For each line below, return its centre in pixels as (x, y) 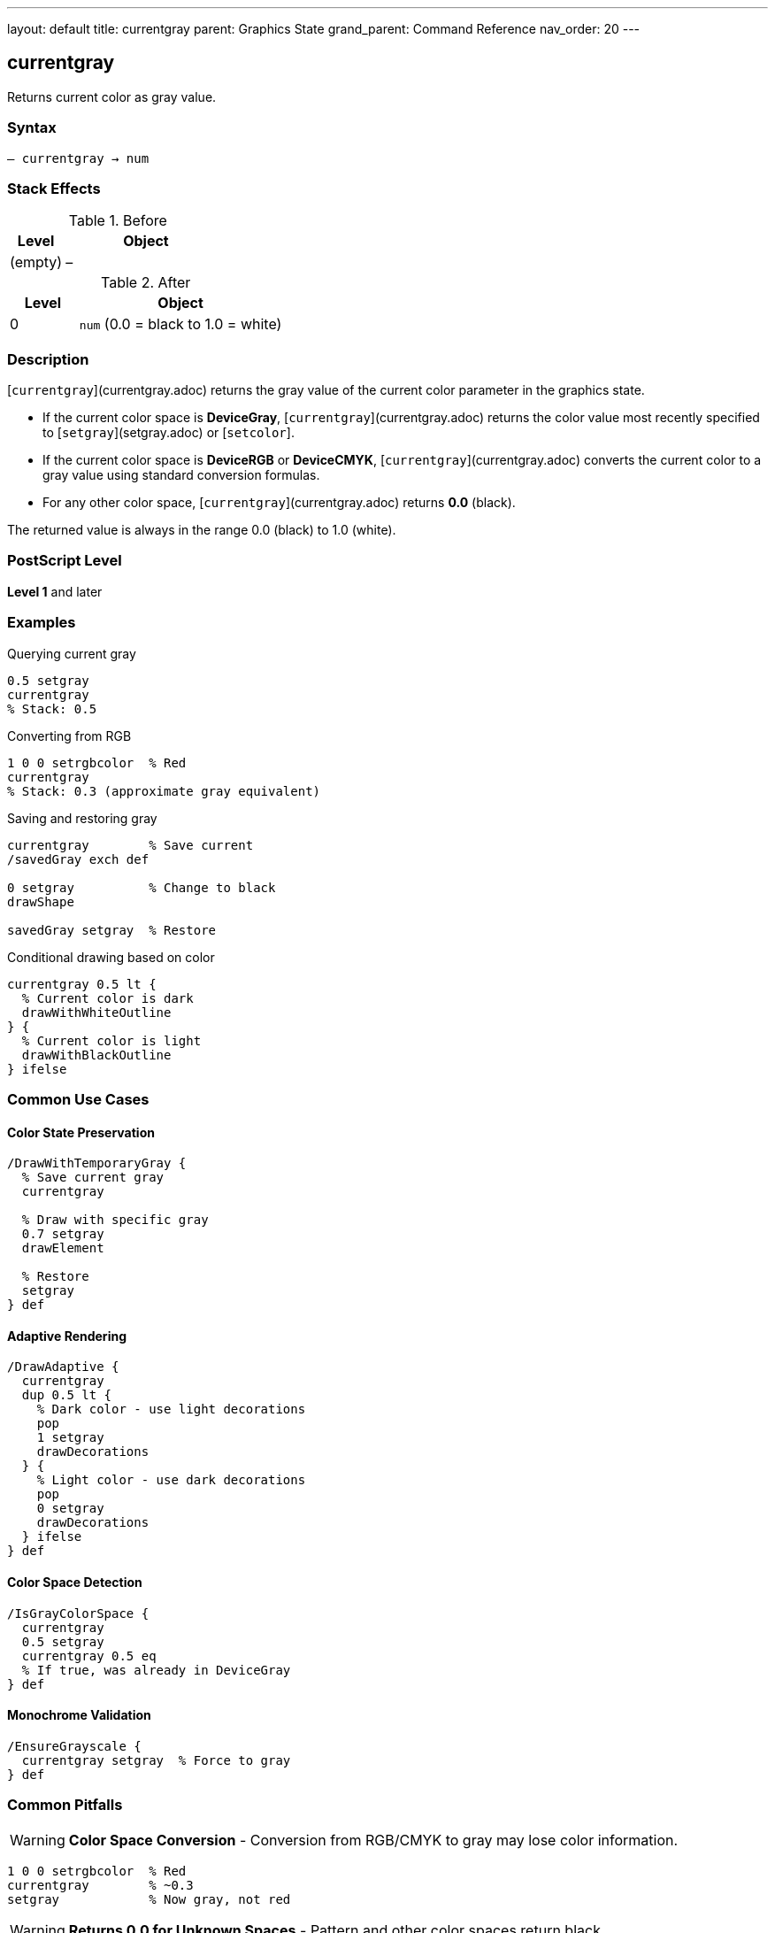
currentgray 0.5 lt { (82, 984)
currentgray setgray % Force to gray (156, 1760)
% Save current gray (93, 1178)
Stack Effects (54, 188)
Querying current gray (72, 653)
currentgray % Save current (130, 845)
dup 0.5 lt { (67, 1395)
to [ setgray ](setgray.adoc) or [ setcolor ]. (169, 433)
